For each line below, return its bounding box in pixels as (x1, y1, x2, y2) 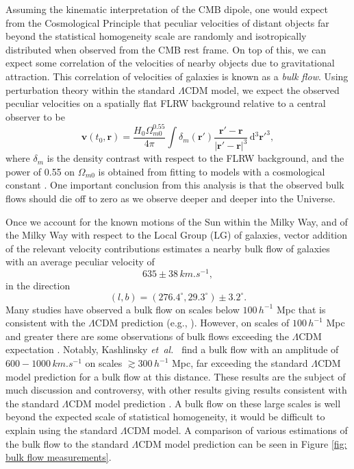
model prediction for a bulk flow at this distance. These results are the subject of (5, 369, 346, 383)
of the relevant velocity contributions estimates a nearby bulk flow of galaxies (5, 241, 330, 255)
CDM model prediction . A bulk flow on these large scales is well (68, 396, 341, 410)
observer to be (5, 109, 65, 123)
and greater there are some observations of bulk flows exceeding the (5, 328, 289, 343)
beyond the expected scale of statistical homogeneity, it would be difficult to (5, 409, 325, 424)
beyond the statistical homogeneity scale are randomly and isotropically (5, 29, 307, 43)
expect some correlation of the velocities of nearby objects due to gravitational (5, 56, 335, 70)
